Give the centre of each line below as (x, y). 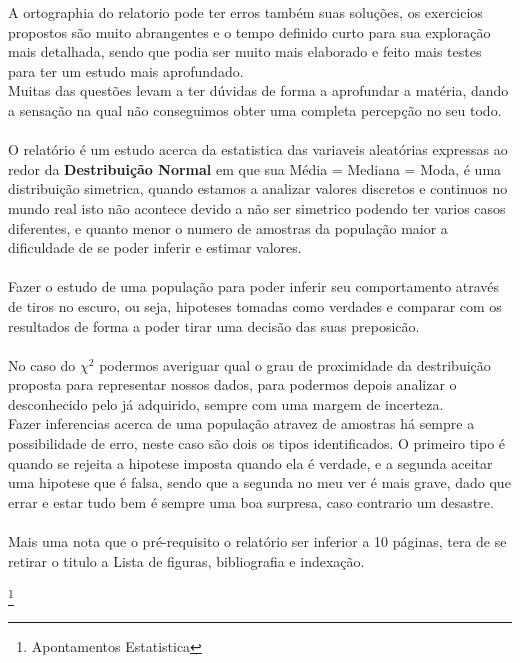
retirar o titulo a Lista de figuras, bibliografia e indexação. (186, 560)
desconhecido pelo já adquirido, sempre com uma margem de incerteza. (226, 403)
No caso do (42, 364)
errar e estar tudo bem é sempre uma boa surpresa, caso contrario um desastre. (251, 501)
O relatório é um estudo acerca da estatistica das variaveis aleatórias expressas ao (258, 149)
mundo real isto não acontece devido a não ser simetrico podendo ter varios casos (257, 207)
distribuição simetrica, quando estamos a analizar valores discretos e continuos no (258, 188)
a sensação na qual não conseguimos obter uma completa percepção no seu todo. (255, 109)
